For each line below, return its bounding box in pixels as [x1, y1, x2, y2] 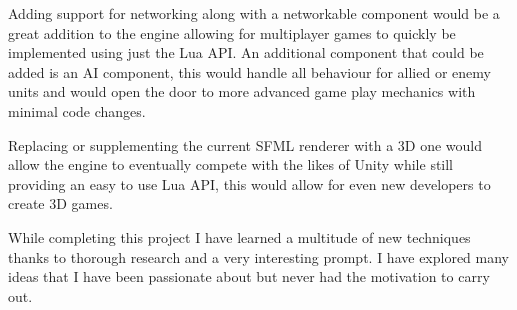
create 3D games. [8, 193, 113, 214]
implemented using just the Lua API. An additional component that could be [8, 42, 484, 63]
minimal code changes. [8, 100, 146, 121]
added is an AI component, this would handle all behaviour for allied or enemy [8, 61, 491, 82]
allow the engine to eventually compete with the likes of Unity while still [8, 154, 454, 175]
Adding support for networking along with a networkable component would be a [8, 3, 500, 23]
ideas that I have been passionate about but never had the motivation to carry [8, 266, 490, 287]
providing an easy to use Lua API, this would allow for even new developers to [8, 173, 491, 194]
